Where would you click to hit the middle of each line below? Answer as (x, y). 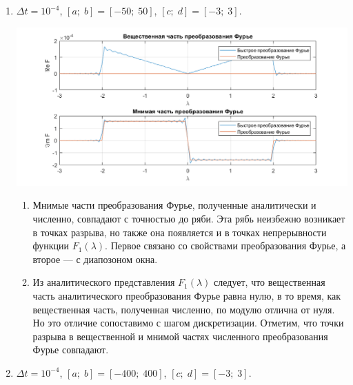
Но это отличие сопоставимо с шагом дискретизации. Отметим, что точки (188, 323)
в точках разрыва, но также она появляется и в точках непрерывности (180, 232)
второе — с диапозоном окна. (95, 259)
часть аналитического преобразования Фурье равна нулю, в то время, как (187, 295)
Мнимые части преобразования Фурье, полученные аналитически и (174, 205)
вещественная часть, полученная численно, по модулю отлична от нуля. (184, 309)
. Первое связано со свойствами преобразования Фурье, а (225, 246)
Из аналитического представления (104, 282)
